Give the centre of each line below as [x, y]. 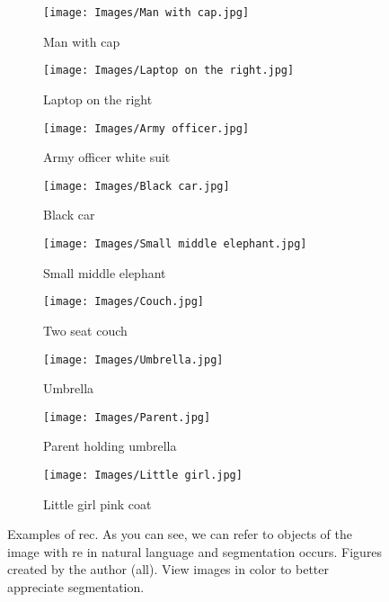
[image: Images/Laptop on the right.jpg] [169, 71]
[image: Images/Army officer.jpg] [146, 128]
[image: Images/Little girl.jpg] [143, 475]
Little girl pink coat [97, 503]
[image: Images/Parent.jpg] [127, 417]
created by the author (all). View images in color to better [168, 569]
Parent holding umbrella [110, 446]
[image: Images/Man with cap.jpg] [146, 13]
